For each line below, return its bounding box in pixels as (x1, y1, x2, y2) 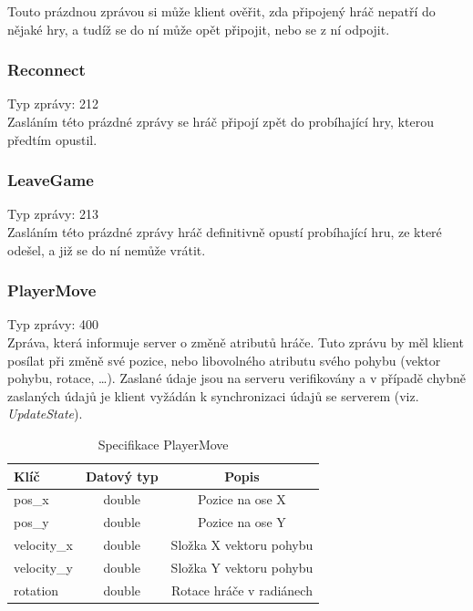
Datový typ (85, 466, 159, 485)
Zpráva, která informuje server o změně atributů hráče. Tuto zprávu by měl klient (7, 333, 464, 351)
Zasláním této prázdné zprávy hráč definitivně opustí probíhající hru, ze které (7, 223, 442, 241)
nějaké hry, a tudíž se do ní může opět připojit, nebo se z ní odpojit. (7, 19, 390, 38)
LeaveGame (7, 169, 94, 192)
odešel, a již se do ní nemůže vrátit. (7, 240, 206, 259)
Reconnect (7, 58, 86, 81)
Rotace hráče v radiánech (170, 580, 313, 599)
